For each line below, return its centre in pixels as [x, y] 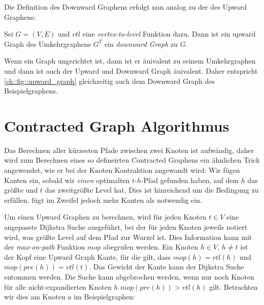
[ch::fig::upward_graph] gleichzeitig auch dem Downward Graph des [110, 81]
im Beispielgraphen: [104, 297]
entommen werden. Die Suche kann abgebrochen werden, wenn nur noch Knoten [129, 277]
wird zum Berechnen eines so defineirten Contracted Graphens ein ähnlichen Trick [132, 160]
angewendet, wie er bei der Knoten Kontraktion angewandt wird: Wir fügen [122, 170]
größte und [21, 190]
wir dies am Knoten [35, 297]
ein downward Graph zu [141, 43]
